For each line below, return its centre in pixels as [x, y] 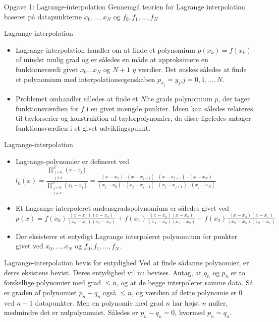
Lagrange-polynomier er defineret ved [72, 161]
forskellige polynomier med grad [53, 282]
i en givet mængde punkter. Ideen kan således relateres [170, 108]
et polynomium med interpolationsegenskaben [85, 79]
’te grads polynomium [179, 98]
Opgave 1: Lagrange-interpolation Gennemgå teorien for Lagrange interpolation [125, 6]
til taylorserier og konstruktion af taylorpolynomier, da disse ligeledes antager [133, 118]
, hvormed [190, 312]
